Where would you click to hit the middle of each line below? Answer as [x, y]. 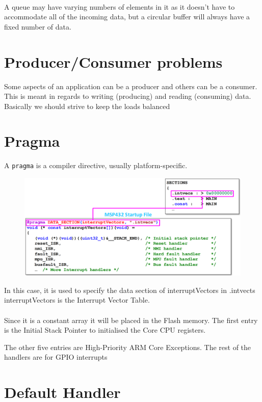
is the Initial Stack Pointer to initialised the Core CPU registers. [105, 330]
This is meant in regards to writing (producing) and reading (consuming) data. [128, 96]
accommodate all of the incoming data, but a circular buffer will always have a [127, 17]
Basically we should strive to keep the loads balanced [87, 106]
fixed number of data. [38, 26]
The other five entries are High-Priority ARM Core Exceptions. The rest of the [128, 347]
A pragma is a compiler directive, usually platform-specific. [96, 165]
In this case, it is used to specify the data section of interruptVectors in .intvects [130, 290]
